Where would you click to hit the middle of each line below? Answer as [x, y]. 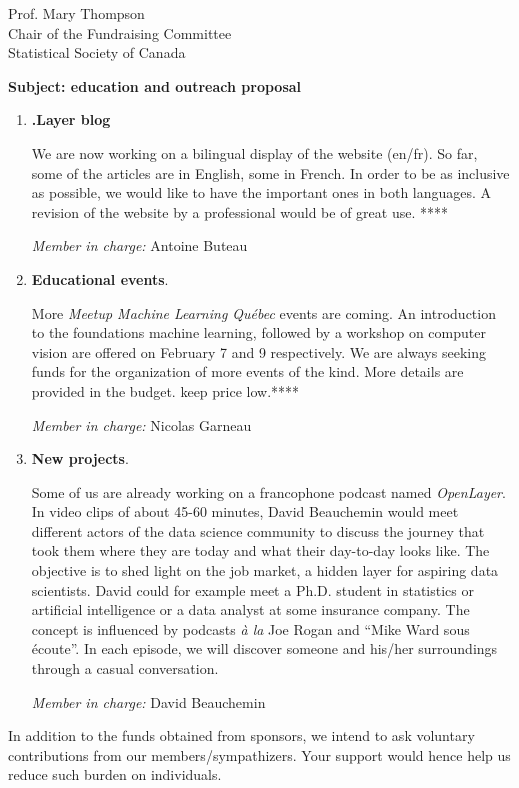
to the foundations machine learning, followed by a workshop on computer [258, 332]
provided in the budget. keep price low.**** [165, 390]
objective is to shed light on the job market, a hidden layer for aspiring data [265, 570]
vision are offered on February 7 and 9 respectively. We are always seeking [258, 351]
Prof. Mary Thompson [76, 13]
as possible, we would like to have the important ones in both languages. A [261, 192]
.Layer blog [71, 119]
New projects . [80, 458]
